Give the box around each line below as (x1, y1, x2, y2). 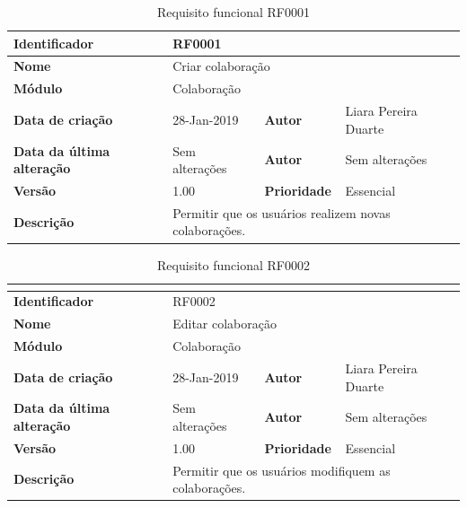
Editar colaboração (172, 314, 277, 333)
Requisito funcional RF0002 (157, 255, 310, 274)
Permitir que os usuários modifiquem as (172, 460, 391, 479)
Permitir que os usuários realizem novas (172, 203, 391, 222)
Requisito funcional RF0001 (157, 3, 310, 21)
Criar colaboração (172, 57, 270, 75)
